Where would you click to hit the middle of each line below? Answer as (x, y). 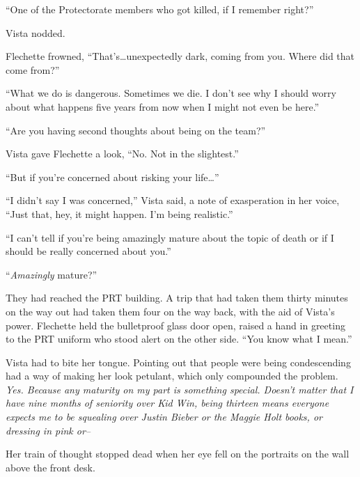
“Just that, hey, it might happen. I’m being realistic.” (119, 213)
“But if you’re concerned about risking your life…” (112, 177)
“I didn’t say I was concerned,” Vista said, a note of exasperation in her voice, (173, 200)
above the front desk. (50, 467)
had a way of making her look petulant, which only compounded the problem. (172, 376)
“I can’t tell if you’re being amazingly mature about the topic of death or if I (170, 237)
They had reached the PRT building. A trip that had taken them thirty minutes (177, 298)
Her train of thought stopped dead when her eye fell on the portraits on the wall (178, 454)
